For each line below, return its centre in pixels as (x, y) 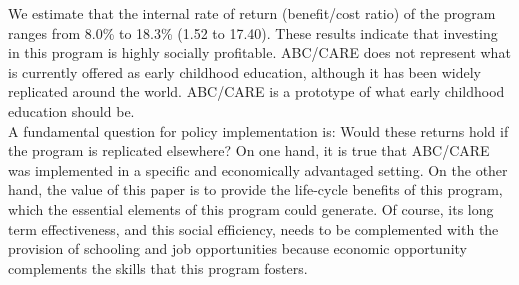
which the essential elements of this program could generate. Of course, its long (251, 208)
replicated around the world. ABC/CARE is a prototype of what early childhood (256, 91)
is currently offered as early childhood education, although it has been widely (244, 71)
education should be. (71, 110)
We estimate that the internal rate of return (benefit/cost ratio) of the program (252, 13)
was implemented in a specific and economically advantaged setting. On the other (258, 169)
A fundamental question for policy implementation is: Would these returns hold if (258, 130)
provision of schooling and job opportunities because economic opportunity (237, 248)
